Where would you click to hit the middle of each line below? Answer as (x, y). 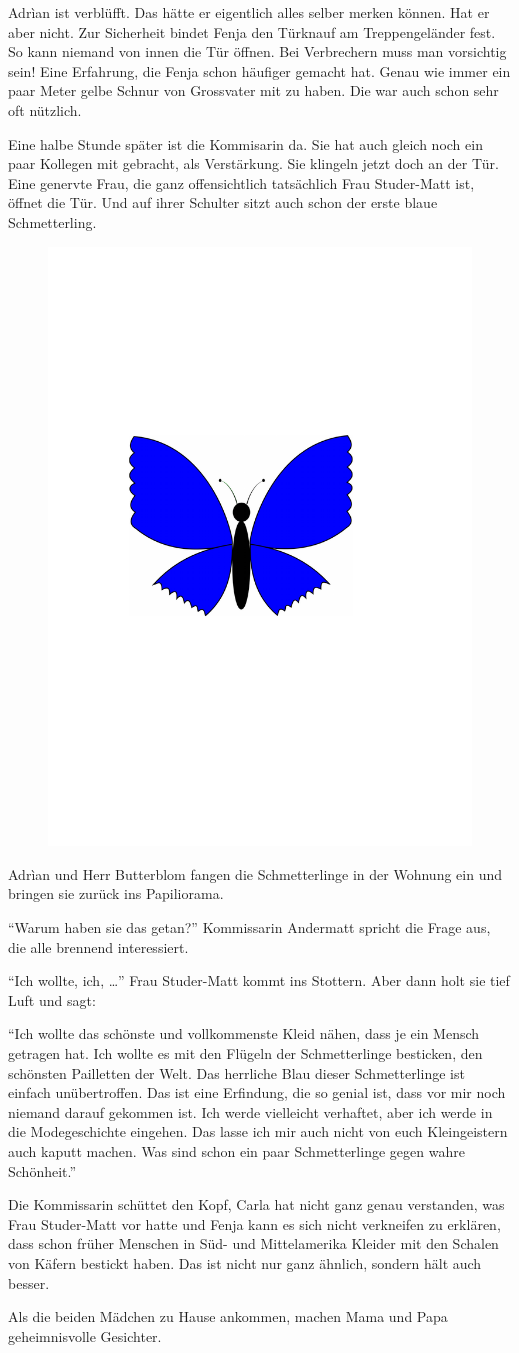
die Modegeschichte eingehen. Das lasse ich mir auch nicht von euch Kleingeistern (258, 1131)
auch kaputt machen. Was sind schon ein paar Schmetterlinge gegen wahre (236, 1150)
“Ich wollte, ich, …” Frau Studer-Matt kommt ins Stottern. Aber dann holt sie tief (259, 980)
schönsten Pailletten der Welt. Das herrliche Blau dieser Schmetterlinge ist (236, 1072)
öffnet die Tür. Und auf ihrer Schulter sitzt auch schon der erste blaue (223, 202)
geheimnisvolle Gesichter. (85, 1335)
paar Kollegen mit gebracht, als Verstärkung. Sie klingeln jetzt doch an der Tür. (253, 163)
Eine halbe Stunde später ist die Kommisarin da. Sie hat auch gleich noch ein (245, 143)
